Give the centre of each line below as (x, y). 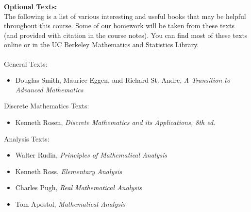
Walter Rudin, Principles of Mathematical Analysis (91, 155)
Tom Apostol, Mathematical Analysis (70, 203)
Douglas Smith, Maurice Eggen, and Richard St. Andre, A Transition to (123, 80)
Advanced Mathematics (49, 89)
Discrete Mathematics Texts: (47, 106)
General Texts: (26, 63)
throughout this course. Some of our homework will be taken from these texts (119, 26)
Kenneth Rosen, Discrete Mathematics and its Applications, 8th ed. (115, 122)
